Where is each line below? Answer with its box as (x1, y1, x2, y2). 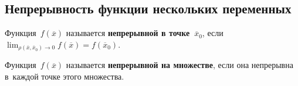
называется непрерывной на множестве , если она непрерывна (66, 59, 293, 71)
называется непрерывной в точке (66, 27, 190, 39)
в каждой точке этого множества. (5, 70, 124, 82)
